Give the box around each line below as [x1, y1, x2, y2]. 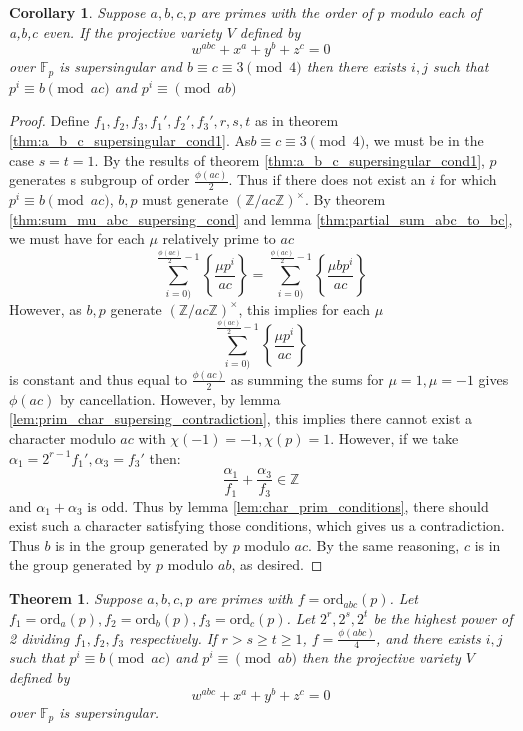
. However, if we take [330, 427, 459, 448]
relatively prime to [162, 228, 276, 249]
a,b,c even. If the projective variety [9, 21, 222, 42]
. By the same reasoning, [308, 534, 460, 555]
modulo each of [389, 2, 481, 22]
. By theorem [304, 189, 386, 210]
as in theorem [254, 110, 339, 131]
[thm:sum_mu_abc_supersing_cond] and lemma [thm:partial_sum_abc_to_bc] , [9, 208, 513, 229]
